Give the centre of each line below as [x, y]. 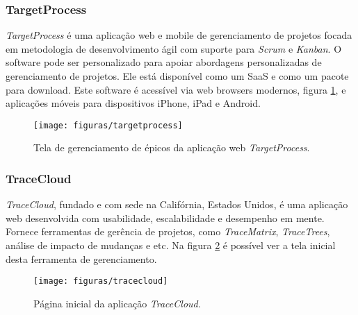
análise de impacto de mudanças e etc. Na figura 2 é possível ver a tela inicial [171, 245]
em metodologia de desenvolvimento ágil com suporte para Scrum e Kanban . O [174, 48]
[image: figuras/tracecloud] [101, 281]
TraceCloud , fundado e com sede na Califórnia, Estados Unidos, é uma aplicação [177, 204]
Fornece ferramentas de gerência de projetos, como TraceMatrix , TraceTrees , [168, 231]
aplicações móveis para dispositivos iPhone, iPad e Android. [133, 103]
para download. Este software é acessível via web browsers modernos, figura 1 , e [176, 89]
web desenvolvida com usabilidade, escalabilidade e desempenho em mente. [165, 218]
